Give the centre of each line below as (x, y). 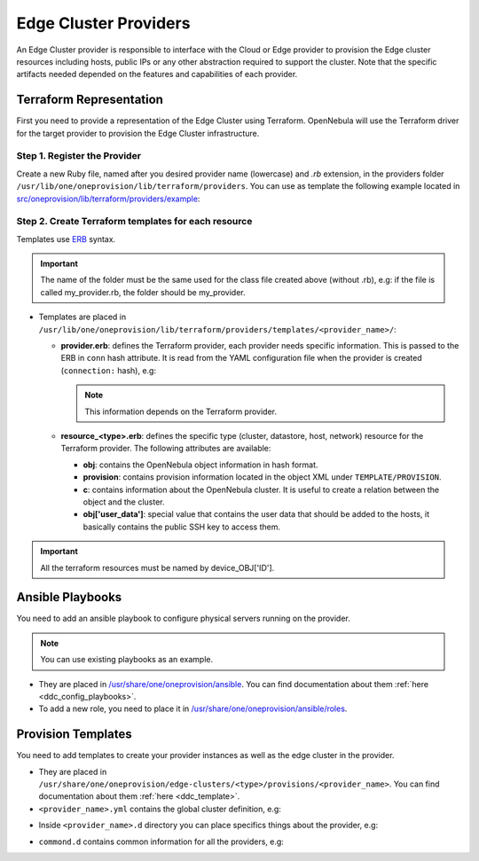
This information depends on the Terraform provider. (181, 411)
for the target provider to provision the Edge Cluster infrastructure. (138, 133)
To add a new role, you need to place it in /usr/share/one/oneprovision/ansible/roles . (193, 708)
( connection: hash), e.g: (109, 370)
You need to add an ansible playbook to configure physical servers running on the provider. (183, 618)
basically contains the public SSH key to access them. (182, 527)
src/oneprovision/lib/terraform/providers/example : (108, 199)
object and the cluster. (124, 502)
